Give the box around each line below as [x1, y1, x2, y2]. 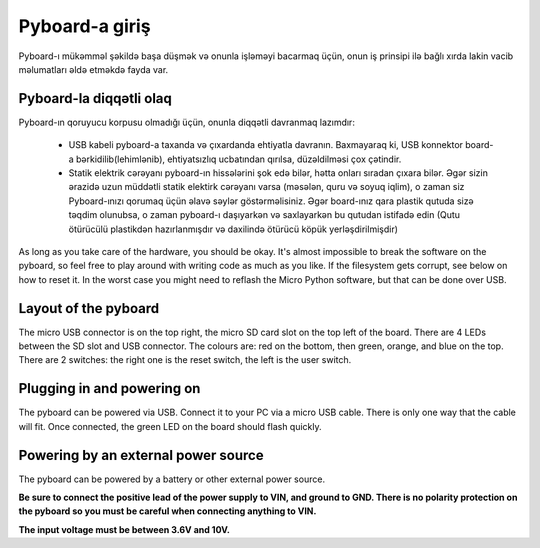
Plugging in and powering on [18, 380, 201, 397]
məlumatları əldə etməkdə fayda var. [18, 63, 169, 75]
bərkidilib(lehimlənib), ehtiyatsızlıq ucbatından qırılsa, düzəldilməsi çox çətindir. [75, 153, 402, 165]
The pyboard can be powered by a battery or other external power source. [18, 473, 325, 485]
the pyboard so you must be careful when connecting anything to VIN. [18, 505, 317, 517]
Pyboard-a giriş [18, 15, 151, 37]
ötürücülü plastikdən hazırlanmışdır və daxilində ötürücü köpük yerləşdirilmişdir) [68, 223, 399, 235]
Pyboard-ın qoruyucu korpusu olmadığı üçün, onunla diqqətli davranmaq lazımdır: [18, 116, 355, 128]
